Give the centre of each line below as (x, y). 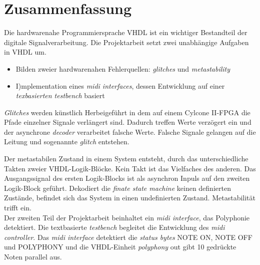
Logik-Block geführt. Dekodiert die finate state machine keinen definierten (117, 188)
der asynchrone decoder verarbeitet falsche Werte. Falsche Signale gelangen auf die (130, 131)
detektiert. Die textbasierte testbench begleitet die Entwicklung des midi (114, 227)
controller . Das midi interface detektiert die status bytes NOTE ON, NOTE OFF (128, 237)
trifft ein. (18, 208)
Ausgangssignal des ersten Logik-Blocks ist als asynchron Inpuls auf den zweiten (127, 178)
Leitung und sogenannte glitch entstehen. (67, 142)
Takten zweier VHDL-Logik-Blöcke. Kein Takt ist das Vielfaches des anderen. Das (130, 168)
